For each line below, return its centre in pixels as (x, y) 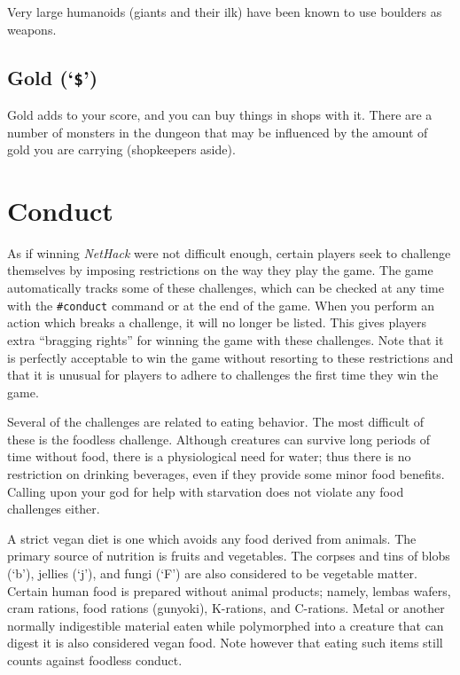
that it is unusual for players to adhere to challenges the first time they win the (223, 375)
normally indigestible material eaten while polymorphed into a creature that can (226, 625)
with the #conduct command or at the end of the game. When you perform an (221, 305)
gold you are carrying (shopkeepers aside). (121, 149)
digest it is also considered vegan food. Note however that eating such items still (225, 643)
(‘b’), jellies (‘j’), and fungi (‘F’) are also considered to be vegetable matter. (212, 573)
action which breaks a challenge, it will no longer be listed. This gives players (217, 322)
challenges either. (54, 509)
